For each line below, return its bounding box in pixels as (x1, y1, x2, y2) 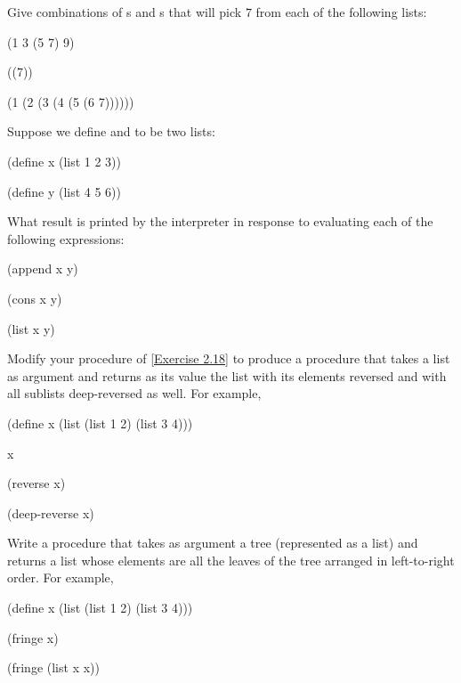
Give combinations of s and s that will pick (7, 3, 242, 20)
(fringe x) (7, 628, 59, 646)
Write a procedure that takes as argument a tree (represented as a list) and (7, 533, 418, 552)
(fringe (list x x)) (7, 658, 100, 677)
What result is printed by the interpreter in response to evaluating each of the (7, 212, 433, 231)
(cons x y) (7, 289, 62, 307)
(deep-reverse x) (7, 503, 94, 522)
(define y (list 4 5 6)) (7, 182, 122, 200)
